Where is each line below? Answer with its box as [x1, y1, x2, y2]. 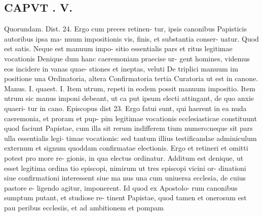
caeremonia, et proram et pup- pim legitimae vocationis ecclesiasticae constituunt [4, 113, 257, 123]
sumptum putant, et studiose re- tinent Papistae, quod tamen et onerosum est [4, 192, 247, 203]
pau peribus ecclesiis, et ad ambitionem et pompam [4, 202, 164, 212]
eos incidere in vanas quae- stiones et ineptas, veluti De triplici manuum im [4, 63, 238, 74]
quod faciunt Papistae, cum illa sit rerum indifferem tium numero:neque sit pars [4, 123, 253, 133]
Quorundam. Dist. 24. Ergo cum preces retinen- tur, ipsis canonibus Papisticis [4, 23, 247, 34]
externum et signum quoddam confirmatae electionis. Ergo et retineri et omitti [4, 142, 248, 153]
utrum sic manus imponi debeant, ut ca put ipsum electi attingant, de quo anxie [4, 93, 254, 103]
